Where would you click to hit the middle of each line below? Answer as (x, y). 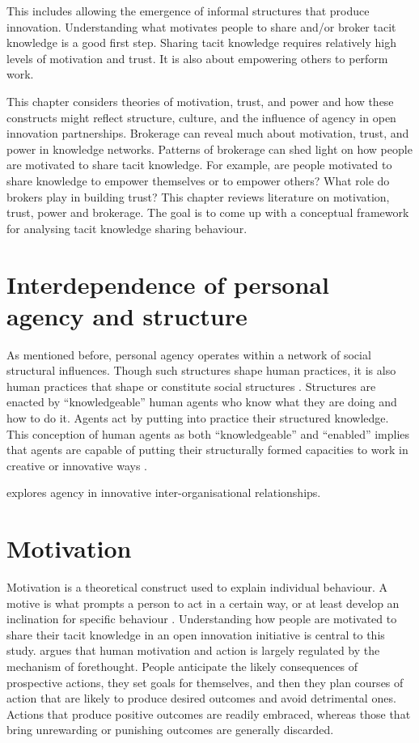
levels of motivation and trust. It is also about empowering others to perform (197, 58)
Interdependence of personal (168, 284)
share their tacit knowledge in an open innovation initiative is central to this (196, 634)
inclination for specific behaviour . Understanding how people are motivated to (202, 619)
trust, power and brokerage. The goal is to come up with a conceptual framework (208, 212)
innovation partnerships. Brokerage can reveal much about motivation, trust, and (208, 133)
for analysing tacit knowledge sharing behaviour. (127, 228)
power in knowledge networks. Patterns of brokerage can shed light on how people (209, 149)
